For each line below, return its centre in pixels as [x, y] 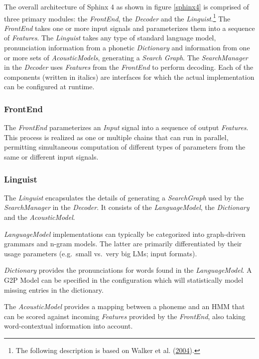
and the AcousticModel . [40, 217]
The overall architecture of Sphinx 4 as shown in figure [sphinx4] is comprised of [127, 6]
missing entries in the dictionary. [54, 289]
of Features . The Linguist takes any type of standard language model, [110, 38]
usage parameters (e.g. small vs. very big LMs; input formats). [101, 253]
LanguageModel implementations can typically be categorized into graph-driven [125, 234]
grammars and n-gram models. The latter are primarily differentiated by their [123, 244]
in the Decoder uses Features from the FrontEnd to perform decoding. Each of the [129, 67]
